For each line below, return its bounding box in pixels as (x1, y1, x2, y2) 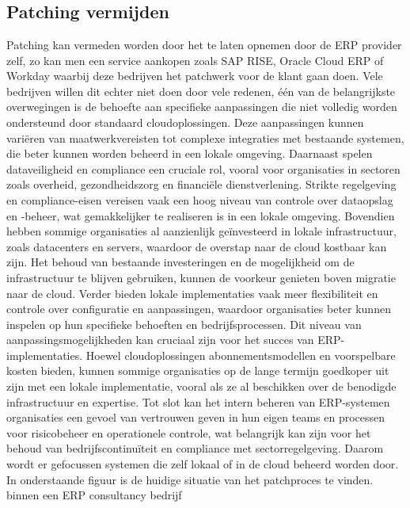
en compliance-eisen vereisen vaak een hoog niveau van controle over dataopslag (6, 191, 393, 208)
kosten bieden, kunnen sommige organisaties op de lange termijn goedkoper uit (6, 362, 389, 379)
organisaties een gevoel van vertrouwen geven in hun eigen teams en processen (6, 409, 385, 426)
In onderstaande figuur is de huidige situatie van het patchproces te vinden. (6, 471, 374, 487)
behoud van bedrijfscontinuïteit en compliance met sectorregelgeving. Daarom (6, 440, 384, 456)
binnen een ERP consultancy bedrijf (6, 487, 182, 503)
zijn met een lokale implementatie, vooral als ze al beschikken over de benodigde (6, 378, 397, 395)
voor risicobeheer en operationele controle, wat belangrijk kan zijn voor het (6, 424, 371, 441)
